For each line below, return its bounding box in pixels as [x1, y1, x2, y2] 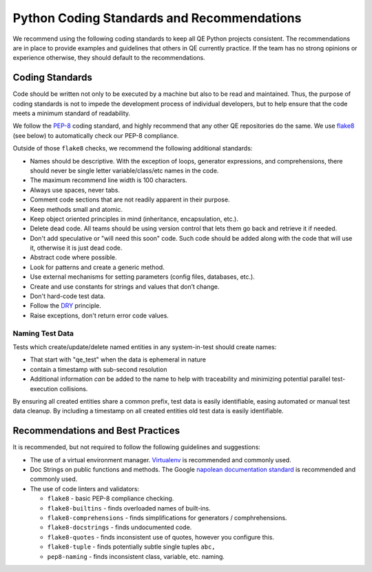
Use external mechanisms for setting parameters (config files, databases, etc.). [30, 273, 255, 281]
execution [30, 384, 59, 393]
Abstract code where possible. [30, 253, 117, 262]
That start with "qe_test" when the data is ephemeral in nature [30, 355, 207, 364]
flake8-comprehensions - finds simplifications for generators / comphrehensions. [47, 513, 287, 522]
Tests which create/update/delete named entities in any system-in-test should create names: [12, 342, 277, 351]
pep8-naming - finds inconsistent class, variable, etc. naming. [47, 552, 225, 560]
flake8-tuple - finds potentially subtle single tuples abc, [47, 542, 216, 551]
